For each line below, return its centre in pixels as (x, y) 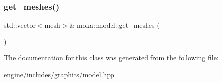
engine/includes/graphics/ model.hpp (59, 74)
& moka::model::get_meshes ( (114, 25)
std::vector (20, 25)
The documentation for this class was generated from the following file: (111, 58)
